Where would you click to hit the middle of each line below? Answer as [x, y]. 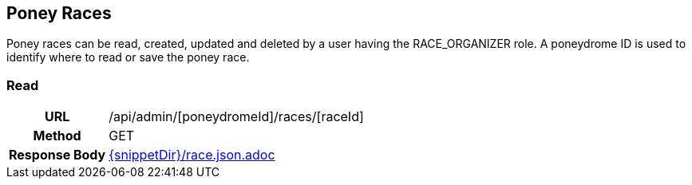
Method [57, 136]
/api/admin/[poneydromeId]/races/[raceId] [236, 117]
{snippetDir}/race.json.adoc [192, 155]
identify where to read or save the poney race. [128, 57]
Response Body [57, 155]
